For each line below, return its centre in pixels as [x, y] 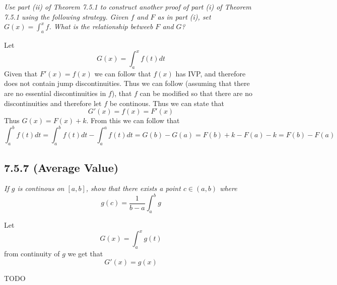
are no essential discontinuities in [55, 93]
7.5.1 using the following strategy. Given [66, 16]
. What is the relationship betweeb [101, 26]
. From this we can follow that [133, 120]
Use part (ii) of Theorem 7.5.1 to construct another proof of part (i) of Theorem [128, 7]
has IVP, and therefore [211, 73]
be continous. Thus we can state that [167, 103]
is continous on [41, 188]
